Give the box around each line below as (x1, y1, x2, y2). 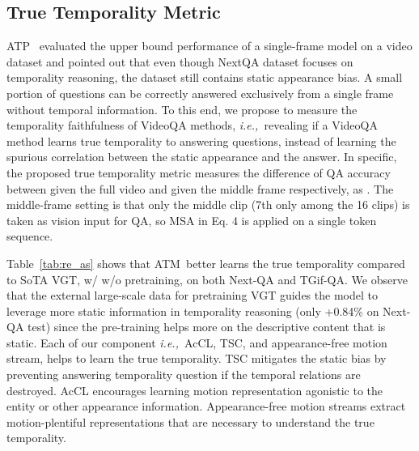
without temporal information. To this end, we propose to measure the (6, 100, 358, 117)
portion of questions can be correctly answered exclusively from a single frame (6, 84, 394, 101)
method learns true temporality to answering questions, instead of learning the (6, 132, 396, 149)
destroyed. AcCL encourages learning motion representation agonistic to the (6, 381, 383, 398)
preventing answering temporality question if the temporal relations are (6, 366, 361, 383)
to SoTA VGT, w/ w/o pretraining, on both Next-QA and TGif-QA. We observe (6, 270, 408, 287)
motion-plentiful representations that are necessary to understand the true (6, 413, 375, 430)
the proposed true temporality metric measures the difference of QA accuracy (6, 164, 391, 181)
